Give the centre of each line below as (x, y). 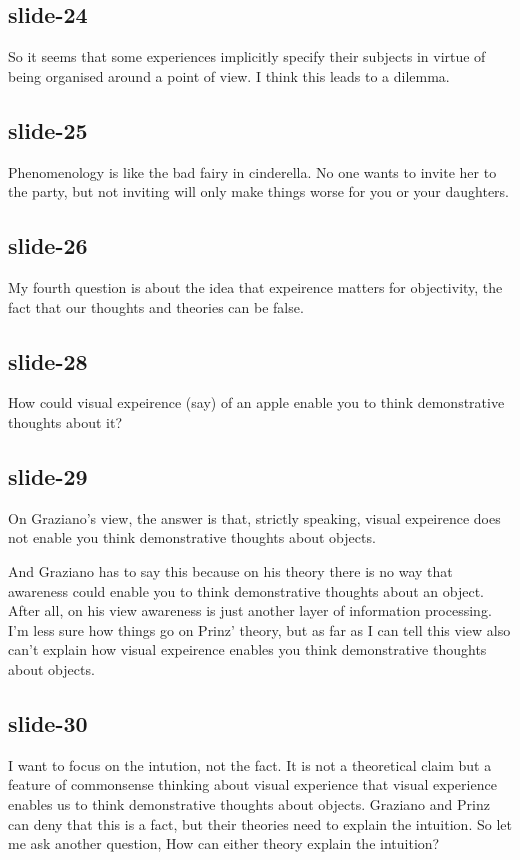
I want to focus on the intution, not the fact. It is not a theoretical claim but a (250, 764)
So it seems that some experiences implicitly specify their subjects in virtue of (247, 56)
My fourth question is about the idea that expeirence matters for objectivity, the (255, 286)
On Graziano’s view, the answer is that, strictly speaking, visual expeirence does (254, 517)
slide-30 (48, 722)
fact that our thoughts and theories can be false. (156, 306)
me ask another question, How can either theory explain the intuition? (224, 843)
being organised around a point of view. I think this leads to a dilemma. (229, 75)
